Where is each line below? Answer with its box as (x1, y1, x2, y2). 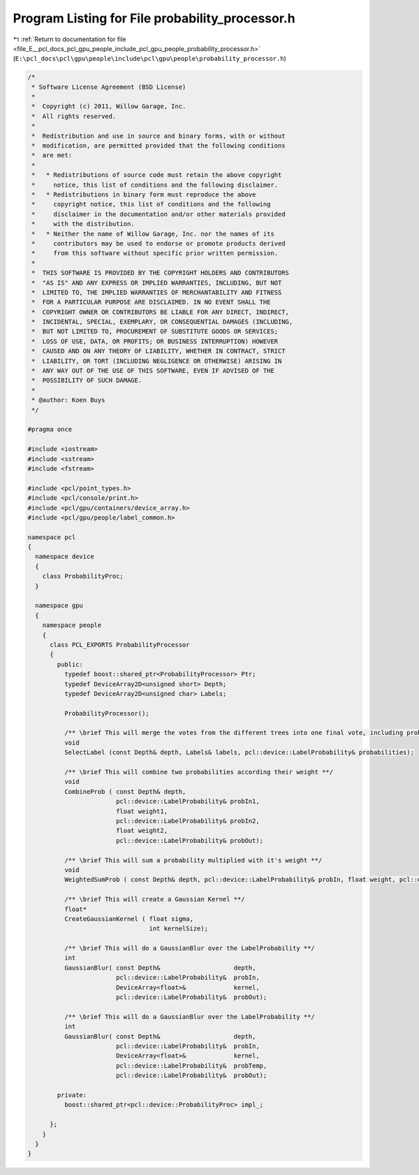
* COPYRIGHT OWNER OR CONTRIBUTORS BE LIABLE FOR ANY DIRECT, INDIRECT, (31, 308, 290, 316)
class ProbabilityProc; (42, 572, 124, 581)
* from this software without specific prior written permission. (31, 249, 279, 257)
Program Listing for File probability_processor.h (13, 10, 296, 26)
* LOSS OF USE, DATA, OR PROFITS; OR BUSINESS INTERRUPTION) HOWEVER (31, 337, 279, 346)
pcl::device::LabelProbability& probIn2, (115, 817, 260, 825)
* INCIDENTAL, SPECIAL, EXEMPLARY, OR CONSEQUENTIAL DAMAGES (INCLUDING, (31, 318, 293, 326)
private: (57, 1091, 87, 1099)
